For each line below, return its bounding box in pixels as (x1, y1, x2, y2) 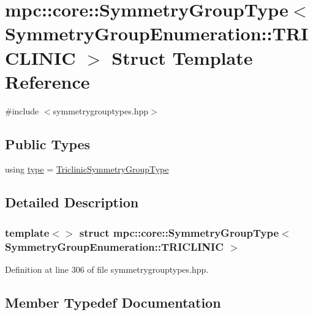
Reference (5, 69, 90, 94)
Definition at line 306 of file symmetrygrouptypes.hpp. (5, 263, 209, 275)
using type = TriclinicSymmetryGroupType (5, 163, 169, 176)
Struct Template (111, 45, 253, 70)
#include (5, 104, 39, 117)
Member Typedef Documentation (5, 292, 221, 311)
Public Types (5, 134, 91, 153)
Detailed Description (5, 193, 139, 212)
